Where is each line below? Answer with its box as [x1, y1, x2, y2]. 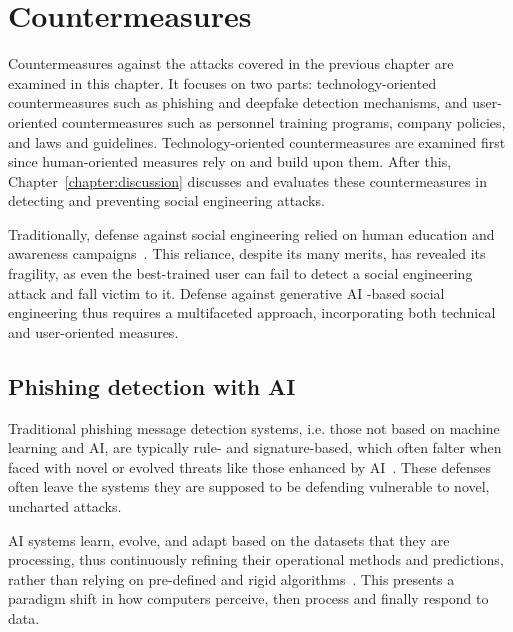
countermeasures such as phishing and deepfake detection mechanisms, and [8, 92, 468, 113]
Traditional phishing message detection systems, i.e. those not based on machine [8, 417, 500, 438]
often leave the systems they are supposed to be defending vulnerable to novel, [8, 476, 490, 497]
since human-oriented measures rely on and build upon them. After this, [8, 151, 452, 172]
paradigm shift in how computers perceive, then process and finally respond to [8, 588, 489, 609]
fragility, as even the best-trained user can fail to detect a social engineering [8, 263, 473, 284]
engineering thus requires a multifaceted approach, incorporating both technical [8, 302, 496, 323]
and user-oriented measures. [8, 321, 179, 342]
